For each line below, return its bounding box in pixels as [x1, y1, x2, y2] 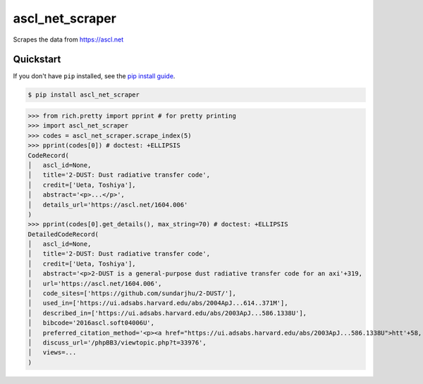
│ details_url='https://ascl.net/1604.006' [27, 201, 188, 209]
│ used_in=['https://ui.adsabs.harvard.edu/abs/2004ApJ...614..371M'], [27, 299, 288, 307]
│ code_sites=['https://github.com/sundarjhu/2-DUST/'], [27, 290, 236, 297]
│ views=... [27, 349, 77, 357]
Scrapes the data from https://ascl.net [13, 35, 124, 44]
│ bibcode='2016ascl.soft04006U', [27, 319, 155, 327]
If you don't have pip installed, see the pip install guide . [13, 72, 176, 80]
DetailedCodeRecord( [27, 230, 99, 238]
